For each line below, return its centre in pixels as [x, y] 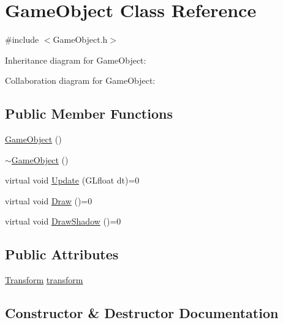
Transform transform [44, 280]
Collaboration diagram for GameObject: [80, 80]
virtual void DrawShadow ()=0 [63, 221]
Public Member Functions [89, 113]
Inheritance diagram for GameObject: [76, 60]
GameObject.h [80, 39]
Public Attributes [62, 254]
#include [22, 39]
